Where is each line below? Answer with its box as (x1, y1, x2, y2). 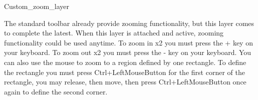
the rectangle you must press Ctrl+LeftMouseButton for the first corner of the (4, 66, 245, 77)
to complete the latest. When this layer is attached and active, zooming (4, 27, 224, 38)
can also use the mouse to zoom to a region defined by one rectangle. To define (4, 56, 246, 67)
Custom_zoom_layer (4, 1, 69, 11)
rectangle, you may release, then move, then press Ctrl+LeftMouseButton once (4, 76, 246, 87)
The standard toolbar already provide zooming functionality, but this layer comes (4, 17, 254, 28)
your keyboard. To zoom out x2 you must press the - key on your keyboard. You (4, 47, 251, 57)
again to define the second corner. (4, 86, 108, 96)
